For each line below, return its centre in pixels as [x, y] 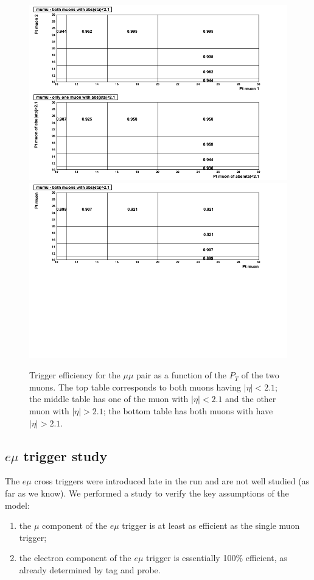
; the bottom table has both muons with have [188, 411]
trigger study [65, 455]
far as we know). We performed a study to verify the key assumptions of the [147, 493]
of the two [260, 375]
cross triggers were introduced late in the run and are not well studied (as [172, 481]
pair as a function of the [181, 375]
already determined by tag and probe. [90, 569]
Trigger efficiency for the [75, 375]
